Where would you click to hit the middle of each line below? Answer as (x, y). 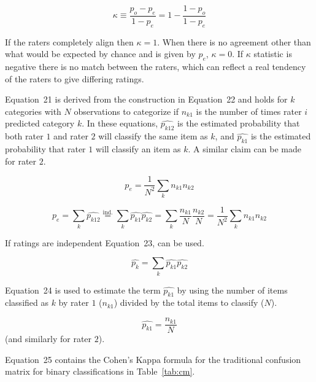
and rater (71, 136)
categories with (33, 111)
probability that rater (45, 148)
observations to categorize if (126, 111)
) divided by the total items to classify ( (189, 302)
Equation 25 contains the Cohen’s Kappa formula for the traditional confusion (153, 359)
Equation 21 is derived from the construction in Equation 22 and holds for (146, 99)
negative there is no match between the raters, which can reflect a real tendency (156, 67)
